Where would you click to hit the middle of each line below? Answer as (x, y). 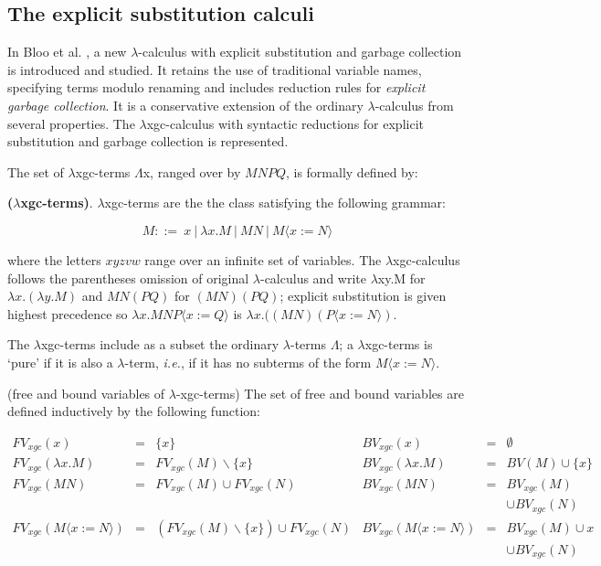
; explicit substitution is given (363, 296)
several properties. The (71, 123)
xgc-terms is (399, 344)
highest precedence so (68, 313)
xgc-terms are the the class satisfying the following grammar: (275, 203)
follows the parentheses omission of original (128, 278)
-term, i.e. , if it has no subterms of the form (248, 362)
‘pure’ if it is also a (60, 362)
